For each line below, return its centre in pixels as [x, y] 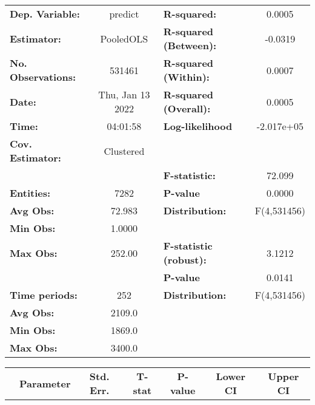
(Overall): [187, 108]
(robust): [185, 260]
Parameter [45, 383]
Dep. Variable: [45, 14]
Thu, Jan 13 [124, 94]
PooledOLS [124, 38]
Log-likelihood [198, 126]
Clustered [124, 151]
